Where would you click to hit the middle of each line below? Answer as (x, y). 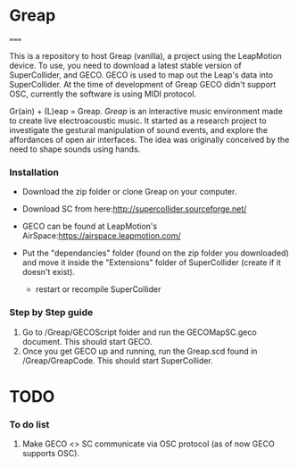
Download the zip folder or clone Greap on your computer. (129, 192)
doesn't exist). (49, 272)
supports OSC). (51, 454)
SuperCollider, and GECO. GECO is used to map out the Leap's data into (141, 75)
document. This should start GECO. (87, 341)
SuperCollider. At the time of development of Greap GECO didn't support (143, 84)
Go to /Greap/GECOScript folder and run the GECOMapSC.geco (139, 332)
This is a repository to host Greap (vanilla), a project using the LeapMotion (146, 55)
